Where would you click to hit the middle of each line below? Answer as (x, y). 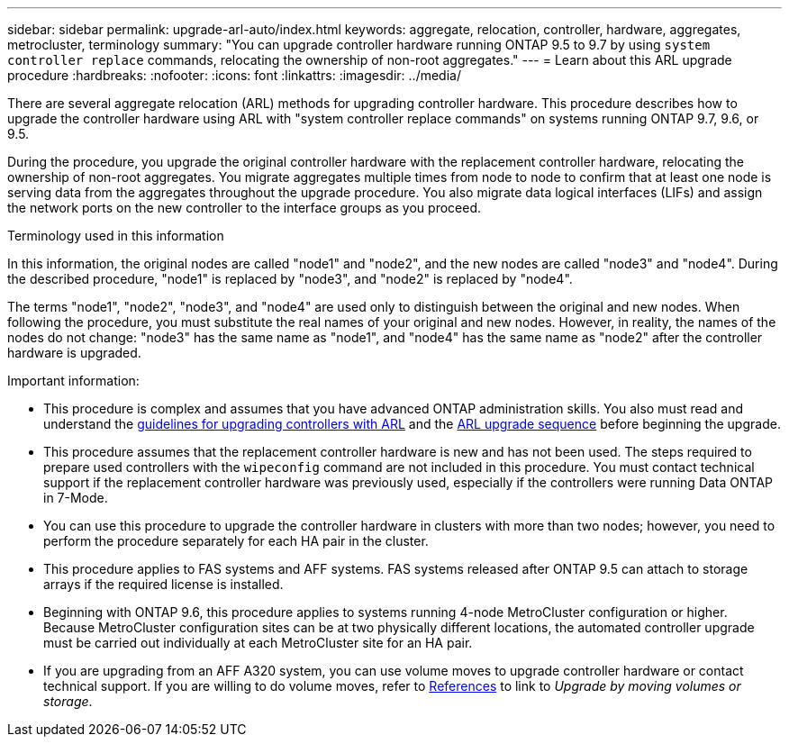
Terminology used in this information (116, 236)
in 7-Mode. (76, 498)
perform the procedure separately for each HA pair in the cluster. (236, 541)
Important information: (73, 381)
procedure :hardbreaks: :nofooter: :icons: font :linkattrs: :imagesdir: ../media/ (234, 75)
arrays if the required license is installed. (163, 584)
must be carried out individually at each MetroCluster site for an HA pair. (258, 643)
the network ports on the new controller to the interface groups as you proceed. (245, 208)
